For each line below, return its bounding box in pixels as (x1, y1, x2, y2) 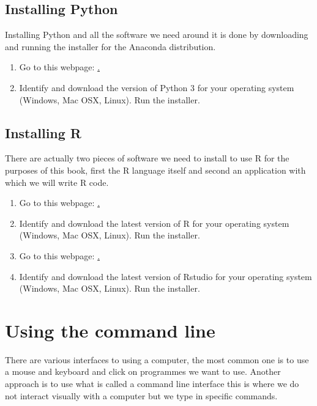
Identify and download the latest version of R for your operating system (19, 216, 289, 229)
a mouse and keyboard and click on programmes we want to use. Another (5, 365, 281, 378)
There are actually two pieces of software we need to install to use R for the (5, 152, 289, 164)
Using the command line (5, 317, 215, 342)
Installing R (5, 123, 81, 142)
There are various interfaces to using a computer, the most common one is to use (5, 353, 309, 366)
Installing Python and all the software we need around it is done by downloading (5, 28, 308, 41)
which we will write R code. (5, 175, 109, 188)
